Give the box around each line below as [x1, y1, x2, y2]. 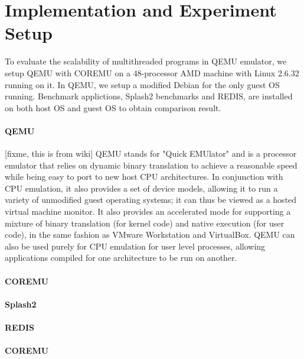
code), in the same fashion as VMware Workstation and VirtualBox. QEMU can [5, 228, 295, 241]
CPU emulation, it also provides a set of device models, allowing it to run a [5, 182, 278, 194]
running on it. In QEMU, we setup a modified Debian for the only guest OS [5, 78, 280, 90]
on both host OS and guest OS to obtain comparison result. [5, 101, 221, 114]
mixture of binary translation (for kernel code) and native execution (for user [5, 216, 284, 229]
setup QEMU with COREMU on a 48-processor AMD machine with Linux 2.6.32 [5, 66, 299, 79]
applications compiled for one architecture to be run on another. [5, 251, 237, 264]
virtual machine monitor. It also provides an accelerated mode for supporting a [5, 205, 291, 218]
